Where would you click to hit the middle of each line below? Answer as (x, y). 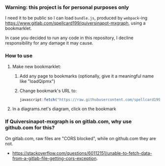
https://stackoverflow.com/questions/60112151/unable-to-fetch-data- (82, 153)
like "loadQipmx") (37, 81)
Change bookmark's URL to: (48, 91)
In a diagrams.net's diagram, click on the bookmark (64, 109)
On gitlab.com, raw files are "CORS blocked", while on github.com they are (81, 138)
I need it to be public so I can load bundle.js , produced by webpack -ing (76, 18)
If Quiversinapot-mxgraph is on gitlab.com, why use (69, 121)
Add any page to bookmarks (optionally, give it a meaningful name (86, 76)
